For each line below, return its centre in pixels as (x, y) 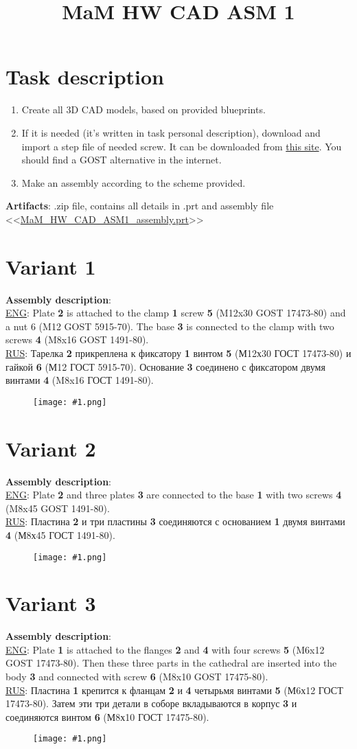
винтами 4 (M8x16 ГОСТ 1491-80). (80, 380)
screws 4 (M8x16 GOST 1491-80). (77, 339)
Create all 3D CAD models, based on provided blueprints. (143, 110)
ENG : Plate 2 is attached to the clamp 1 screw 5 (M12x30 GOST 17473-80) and (176, 313)
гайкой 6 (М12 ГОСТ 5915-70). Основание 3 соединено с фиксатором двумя (165, 366)
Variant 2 (51, 448)
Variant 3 (51, 603)
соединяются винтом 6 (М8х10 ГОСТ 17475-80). (107, 716)
